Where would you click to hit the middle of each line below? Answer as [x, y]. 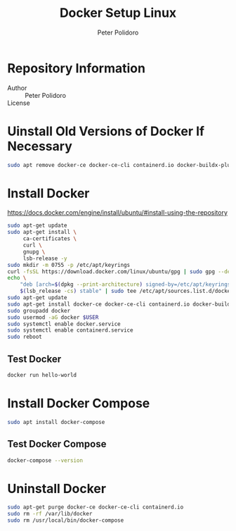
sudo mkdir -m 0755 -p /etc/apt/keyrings [69, 265]
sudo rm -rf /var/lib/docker [50, 514]
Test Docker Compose [57, 444]
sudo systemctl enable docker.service [64, 324]
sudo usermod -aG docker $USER [53, 317]
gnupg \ [34, 251]
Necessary [40, 146]
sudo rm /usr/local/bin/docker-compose [66, 520]
